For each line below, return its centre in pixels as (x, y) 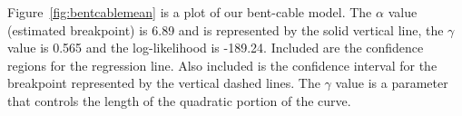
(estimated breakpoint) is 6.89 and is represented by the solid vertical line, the (226, 29)
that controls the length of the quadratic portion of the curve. (179, 100)
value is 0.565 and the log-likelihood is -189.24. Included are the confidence (216, 48)
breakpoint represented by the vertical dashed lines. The (164, 83)
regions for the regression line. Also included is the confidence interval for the (222, 65)
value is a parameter (392, 83)
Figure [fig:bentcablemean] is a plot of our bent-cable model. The (190, 12)
